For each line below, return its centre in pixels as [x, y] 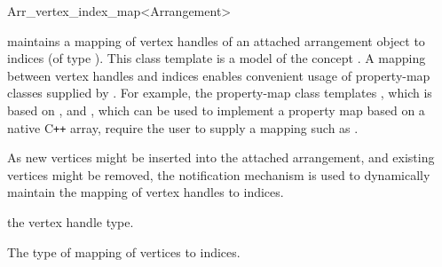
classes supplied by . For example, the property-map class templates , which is [220, 93]
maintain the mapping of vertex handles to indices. [146, 192]
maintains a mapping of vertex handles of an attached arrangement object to [216, 40]
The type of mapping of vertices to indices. [124, 251]
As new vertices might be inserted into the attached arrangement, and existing [221, 157]
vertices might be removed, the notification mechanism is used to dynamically [219, 174]
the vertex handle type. [71, 222]
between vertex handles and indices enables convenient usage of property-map [219, 75]
